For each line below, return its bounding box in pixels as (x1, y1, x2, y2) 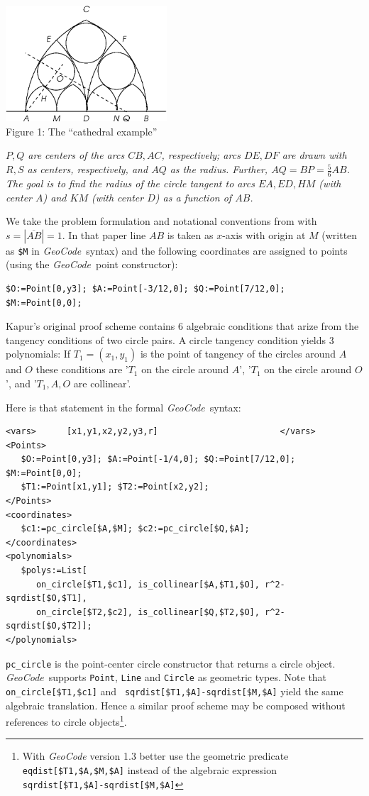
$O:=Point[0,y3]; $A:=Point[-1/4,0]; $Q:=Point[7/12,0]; (21, 454, 296, 465)
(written (321, 227, 358, 242)
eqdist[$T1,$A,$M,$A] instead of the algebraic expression (22, 763, 277, 777)
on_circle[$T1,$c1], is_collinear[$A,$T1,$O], (35, 579, 260, 590)
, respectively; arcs (161, 148, 241, 162)
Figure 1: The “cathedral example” (6, 123, 158, 138)
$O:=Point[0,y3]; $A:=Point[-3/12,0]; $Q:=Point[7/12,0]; (6, 283, 285, 294)
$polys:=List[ (21, 565, 87, 576)
